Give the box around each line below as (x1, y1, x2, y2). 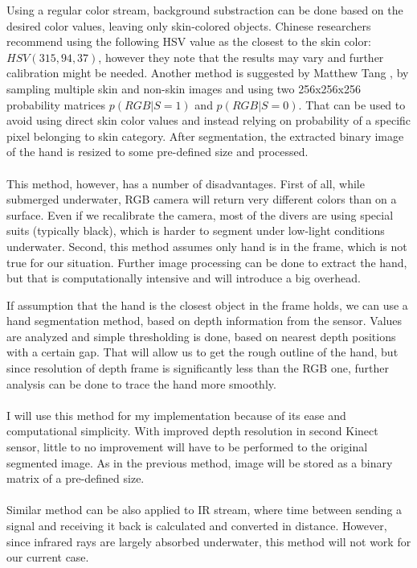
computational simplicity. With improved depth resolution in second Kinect (6, 422, 378, 439)
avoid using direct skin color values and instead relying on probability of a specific (6, 112, 411, 129)
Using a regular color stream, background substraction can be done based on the (6, 2, 403, 18)
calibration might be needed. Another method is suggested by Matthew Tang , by (6, 64, 409, 81)
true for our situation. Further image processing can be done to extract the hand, (6, 253, 407, 270)
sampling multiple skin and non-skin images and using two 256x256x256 (6, 80, 362, 97)
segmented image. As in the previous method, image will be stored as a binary (6, 454, 393, 471)
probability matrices (6, 96, 106, 113)
